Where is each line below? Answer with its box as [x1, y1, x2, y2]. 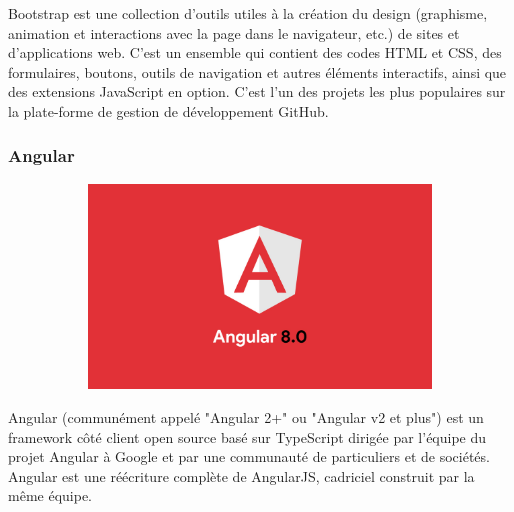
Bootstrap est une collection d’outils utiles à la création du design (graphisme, [8, 3, 488, 23]
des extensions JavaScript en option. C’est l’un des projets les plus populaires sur [8, 81, 506, 102]
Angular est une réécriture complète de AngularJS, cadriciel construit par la [8, 465, 475, 486]
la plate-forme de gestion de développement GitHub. [8, 100, 329, 121]
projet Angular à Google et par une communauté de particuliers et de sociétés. [8, 446, 490, 467]
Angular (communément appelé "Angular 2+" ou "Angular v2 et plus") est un [8, 406, 484, 427]
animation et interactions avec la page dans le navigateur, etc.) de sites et [8, 22, 460, 43]
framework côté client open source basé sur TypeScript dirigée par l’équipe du [8, 426, 487, 447]
